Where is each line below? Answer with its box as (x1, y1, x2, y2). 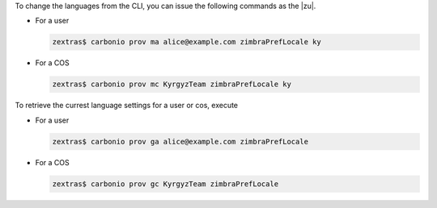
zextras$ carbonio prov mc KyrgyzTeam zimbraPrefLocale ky (52, 80, 291, 89)
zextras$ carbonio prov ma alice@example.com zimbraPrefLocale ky (52, 37, 321, 47)
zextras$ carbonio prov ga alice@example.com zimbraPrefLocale (52, 137, 309, 146)
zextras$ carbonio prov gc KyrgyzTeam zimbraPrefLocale (52, 179, 279, 189)
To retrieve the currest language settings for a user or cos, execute (15, 101, 239, 110)
